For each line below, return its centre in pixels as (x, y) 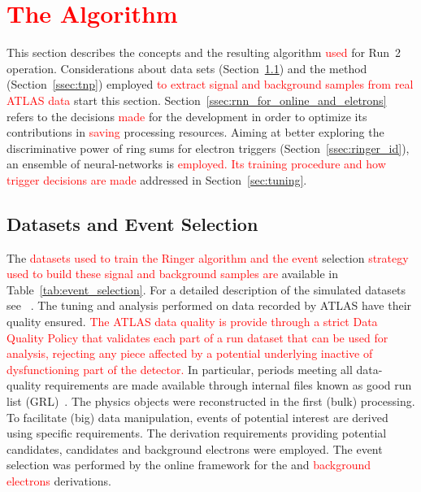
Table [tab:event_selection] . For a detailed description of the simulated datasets (206, 289)
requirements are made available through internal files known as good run (228, 385)
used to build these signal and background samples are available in (173, 274)
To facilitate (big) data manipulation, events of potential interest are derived (197, 417)
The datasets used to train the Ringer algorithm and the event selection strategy (208, 257)
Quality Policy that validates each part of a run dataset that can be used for (197, 337)
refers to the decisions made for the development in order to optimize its (187, 116)
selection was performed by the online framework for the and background (189, 465)
